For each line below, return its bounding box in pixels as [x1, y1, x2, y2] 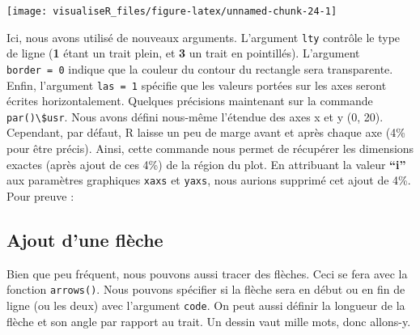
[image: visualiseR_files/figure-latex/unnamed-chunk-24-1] [6, 6, 337, 17]
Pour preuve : [6, 187, 74, 204]
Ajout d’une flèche [6, 227, 163, 252]
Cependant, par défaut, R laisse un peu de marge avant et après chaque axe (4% [6, 124, 405, 141]
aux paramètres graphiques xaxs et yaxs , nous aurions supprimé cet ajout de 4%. [6, 172, 411, 189]
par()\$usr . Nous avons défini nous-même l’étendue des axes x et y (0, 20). [6, 108, 384, 125]
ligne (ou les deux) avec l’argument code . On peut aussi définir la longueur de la [6, 296, 405, 313]
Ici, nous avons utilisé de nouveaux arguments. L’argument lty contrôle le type [6, 28, 401, 45]
